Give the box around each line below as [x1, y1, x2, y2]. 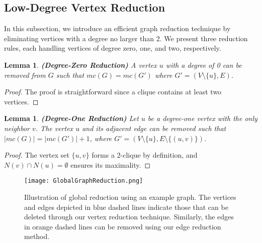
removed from [4, 69, 46, 80]
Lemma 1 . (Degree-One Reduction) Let [4, 113, 139, 124]
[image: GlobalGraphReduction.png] [24, 177, 143, 185]
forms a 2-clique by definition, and [92, 150, 198, 160]
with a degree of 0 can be [165, 59, 242, 70]
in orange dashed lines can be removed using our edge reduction [24, 221, 221, 231]
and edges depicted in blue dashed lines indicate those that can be [24, 201, 228, 212]
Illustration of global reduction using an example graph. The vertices [24, 191, 236, 202]
